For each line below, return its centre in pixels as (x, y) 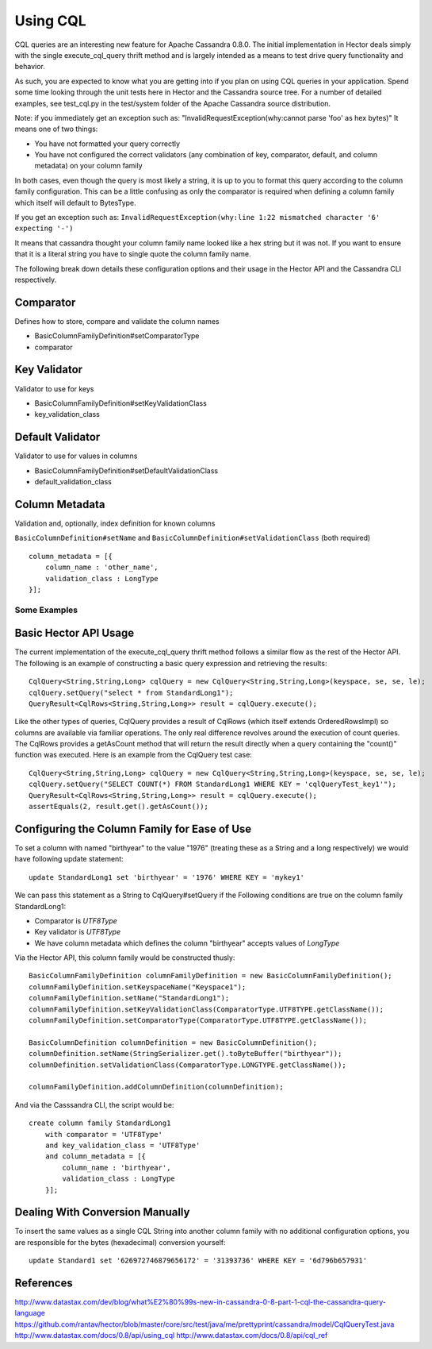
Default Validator (57, 437)
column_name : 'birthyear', (117, 1168)
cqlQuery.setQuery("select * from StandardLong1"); (131, 692)
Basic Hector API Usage (75, 633)
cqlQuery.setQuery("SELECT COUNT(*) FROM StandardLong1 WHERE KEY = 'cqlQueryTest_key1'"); (212, 784)
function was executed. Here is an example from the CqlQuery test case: (134, 755)
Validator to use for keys (54, 388)
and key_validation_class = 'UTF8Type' (122, 1145)
